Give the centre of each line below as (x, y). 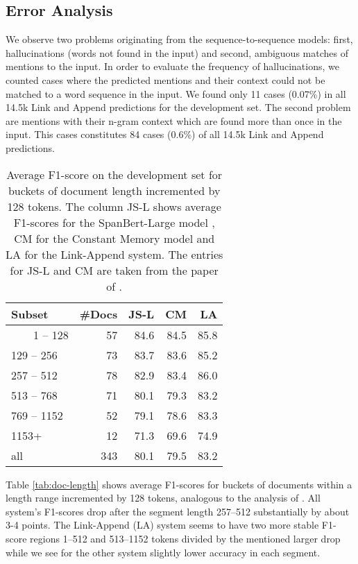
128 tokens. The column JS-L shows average (114, 206)
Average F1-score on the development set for (114, 174)
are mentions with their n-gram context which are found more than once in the (174, 120)
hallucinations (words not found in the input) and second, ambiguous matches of (177, 52)
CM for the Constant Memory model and (114, 238)
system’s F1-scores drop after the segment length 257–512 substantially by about (178, 511)
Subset (30, 314)
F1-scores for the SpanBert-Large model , (114, 222)
